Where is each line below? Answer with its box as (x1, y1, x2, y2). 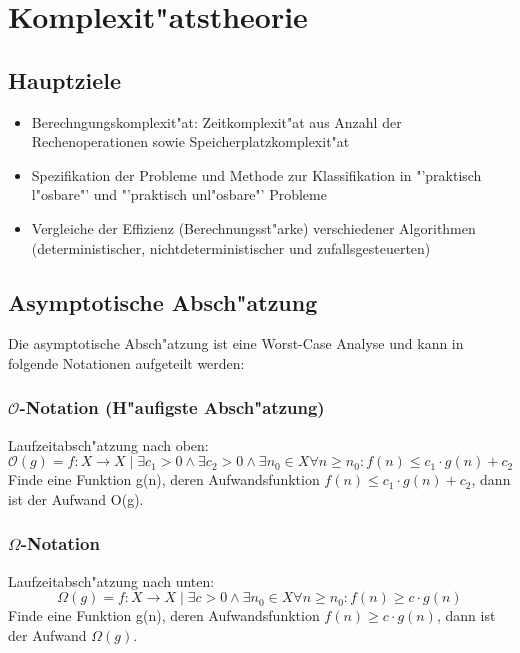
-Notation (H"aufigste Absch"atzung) (19, 395, 325, 420)
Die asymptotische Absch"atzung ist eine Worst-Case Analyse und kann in (8, 333, 464, 354)
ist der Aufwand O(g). (8, 488, 144, 509)
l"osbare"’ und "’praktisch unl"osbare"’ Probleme (31, 184, 327, 205)
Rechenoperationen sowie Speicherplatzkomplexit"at (31, 131, 350, 152)
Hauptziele (8, 64, 122, 95)
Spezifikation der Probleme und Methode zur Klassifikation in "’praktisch (31, 164, 482, 185)
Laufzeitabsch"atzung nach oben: (8, 434, 209, 455)
